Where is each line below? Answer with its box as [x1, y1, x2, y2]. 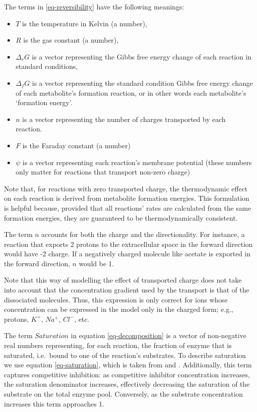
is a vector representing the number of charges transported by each [22, 114, 226, 124]
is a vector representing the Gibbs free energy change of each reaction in [32, 51, 252, 61]
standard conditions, [15, 61, 78, 71]
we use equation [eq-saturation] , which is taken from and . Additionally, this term [4, 359, 252, 370]
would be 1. [78, 258, 114, 268]
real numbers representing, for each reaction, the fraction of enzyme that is [4, 340, 232, 351]
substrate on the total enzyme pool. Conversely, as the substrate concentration [4, 389, 243, 399]
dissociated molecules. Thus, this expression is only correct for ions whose [4, 294, 228, 304]
